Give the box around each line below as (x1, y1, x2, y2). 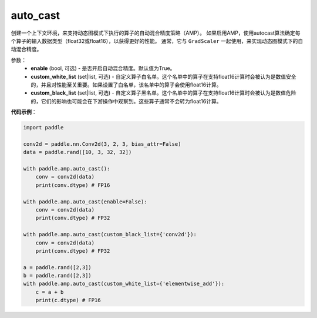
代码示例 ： (11, 109, 37, 116)
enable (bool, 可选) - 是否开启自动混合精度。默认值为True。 (31, 65, 176, 72)
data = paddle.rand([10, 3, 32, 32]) (23, 149, 132, 156)
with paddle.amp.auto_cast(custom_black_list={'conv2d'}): (23, 231, 197, 238)
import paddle (23, 124, 64, 131)
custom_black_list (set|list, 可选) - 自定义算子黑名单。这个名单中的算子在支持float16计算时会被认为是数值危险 (31, 89, 296, 96)
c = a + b (35, 289, 64, 295)
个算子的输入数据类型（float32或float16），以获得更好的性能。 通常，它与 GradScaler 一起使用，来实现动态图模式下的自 (11, 37, 303, 44)
